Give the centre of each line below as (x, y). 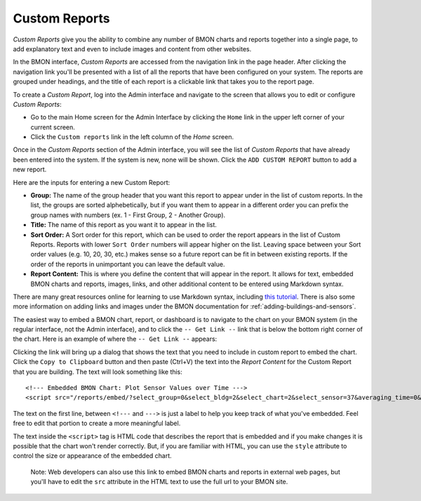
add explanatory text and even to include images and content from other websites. (132, 48)
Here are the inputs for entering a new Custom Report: (92, 182)
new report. (30, 169)
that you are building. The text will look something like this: (98, 372)
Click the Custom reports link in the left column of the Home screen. (132, 137)
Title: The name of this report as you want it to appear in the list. (124, 225)
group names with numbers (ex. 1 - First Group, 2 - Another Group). (128, 215)
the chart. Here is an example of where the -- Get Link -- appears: (115, 339)
